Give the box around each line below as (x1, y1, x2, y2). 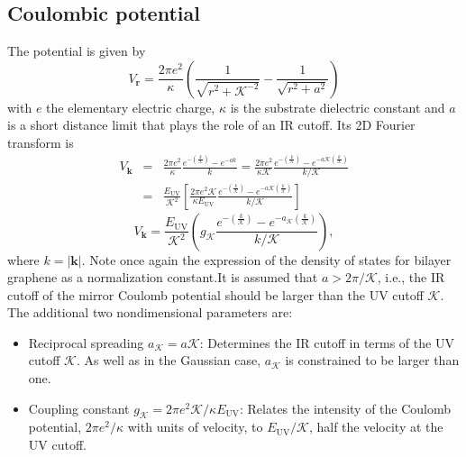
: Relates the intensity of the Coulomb (239, 398, 452, 417)
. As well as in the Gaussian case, (76, 351, 261, 370)
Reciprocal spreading (28, 333, 144, 352)
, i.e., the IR (377, 268, 445, 287)
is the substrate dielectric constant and (230, 97, 445, 116)
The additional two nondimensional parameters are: (7, 303, 293, 322)
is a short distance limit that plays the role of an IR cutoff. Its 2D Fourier (7, 115, 416, 134)
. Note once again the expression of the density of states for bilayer (81, 250, 452, 269)
